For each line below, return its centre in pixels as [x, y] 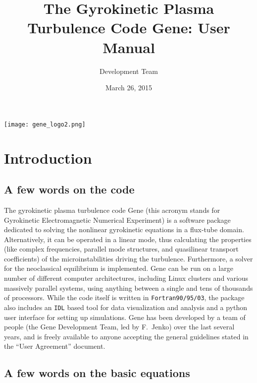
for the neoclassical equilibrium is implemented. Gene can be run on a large [119, 268]
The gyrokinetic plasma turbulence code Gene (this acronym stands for [112, 210]
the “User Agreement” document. [55, 346]
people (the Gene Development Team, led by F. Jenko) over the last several [119, 327]
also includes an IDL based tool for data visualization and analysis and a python [126, 307]
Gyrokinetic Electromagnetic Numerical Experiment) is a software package [117, 220]
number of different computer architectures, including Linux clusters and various [126, 278]
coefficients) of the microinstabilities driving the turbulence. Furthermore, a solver [128, 258]
